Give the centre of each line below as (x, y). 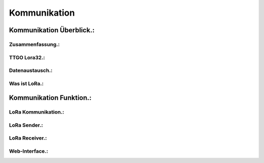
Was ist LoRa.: (26, 83)
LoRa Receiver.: (28, 138)
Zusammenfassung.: (34, 44)
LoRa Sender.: (26, 125)
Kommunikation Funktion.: (50, 98)
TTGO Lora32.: (27, 57)
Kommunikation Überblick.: (52, 30)
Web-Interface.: (29, 151)
